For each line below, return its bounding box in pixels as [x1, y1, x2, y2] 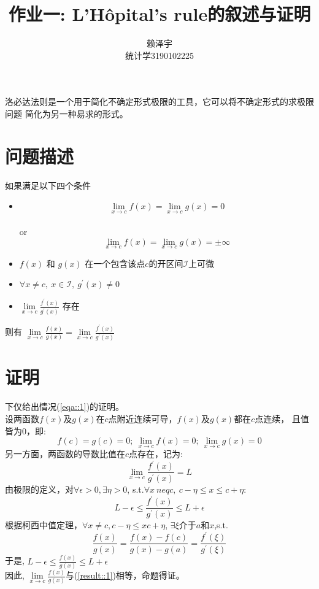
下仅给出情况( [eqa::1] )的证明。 [5, 400, 125, 413]
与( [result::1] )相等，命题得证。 [66, 569, 185, 582]
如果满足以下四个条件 [5, 179, 91, 191]
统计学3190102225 [125, 48, 194, 61]
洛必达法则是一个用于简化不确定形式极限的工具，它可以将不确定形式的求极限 [5, 95, 314, 108]
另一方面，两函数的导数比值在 [5, 447, 125, 460]
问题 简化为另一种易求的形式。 [5, 107, 128, 120]
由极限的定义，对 [5, 483, 74, 496]
